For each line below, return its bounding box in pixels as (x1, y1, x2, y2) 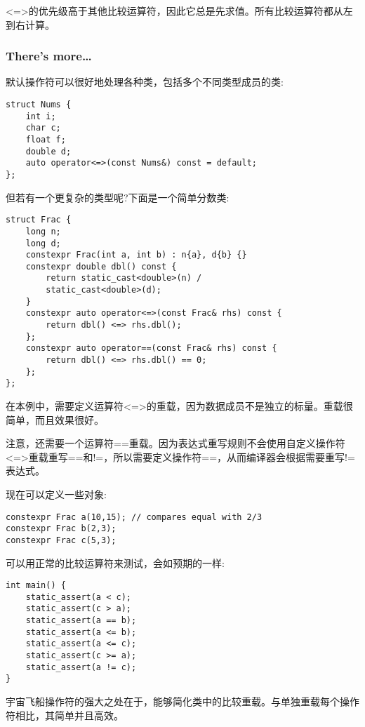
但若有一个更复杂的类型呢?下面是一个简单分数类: (6, 189, 230, 204)
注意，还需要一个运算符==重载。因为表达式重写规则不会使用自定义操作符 (6, 436, 345, 451)
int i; (25, 111, 56, 121)
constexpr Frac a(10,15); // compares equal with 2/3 (6, 512, 263, 522)
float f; (25, 134, 66, 145)
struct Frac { (6, 215, 72, 225)
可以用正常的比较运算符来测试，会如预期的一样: (6, 555, 225, 570)
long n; (25, 226, 61, 236)
